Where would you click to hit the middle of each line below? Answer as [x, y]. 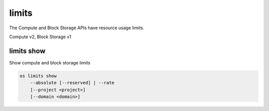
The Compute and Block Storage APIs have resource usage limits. [77, 28]
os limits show [38, 76]
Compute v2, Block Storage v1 [40, 37]
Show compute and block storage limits [50, 62]
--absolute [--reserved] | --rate [72, 83]
